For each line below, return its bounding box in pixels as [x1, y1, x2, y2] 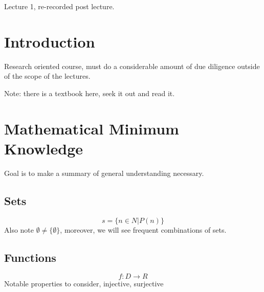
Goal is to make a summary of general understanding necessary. [4, 167, 204, 178]
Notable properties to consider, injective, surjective [4, 278, 164, 289]
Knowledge [4, 138, 83, 159]
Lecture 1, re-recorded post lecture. [4, 1, 115, 11]
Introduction [4, 31, 95, 52]
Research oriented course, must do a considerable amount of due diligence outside [4, 60, 260, 71]
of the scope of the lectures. [4, 71, 91, 81]
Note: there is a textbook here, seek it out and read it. [4, 87, 175, 98]
